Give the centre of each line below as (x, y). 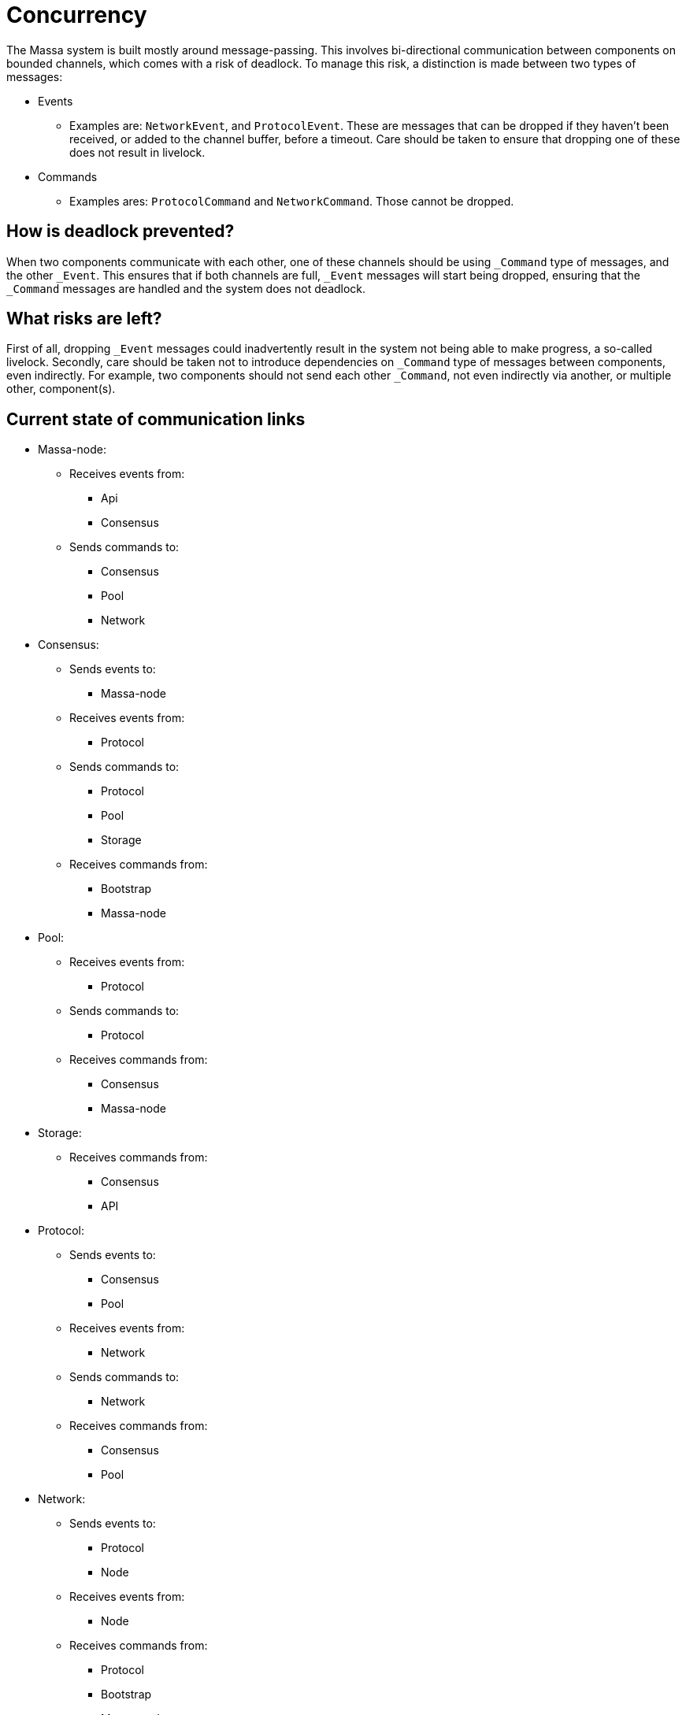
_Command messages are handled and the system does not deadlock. (186, 288)
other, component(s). (61, 389)
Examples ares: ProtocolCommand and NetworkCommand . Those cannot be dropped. (292, 201)
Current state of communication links (156, 419)
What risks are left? (84, 319)
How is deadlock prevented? (121, 232)
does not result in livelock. (137, 152)
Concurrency (77, 15)
